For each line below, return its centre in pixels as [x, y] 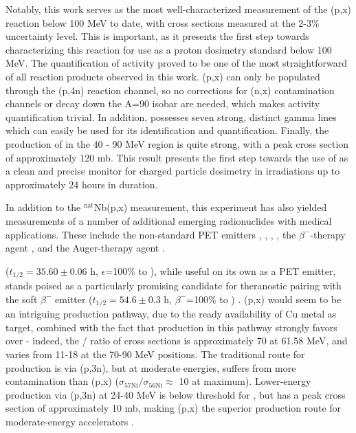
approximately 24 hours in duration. [82, 184]
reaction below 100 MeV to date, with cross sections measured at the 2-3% [163, 22]
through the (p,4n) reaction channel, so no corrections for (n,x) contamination [170, 90]
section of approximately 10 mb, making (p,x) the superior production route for [174, 408]
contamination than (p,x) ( [62, 381]
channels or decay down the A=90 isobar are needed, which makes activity [163, 103]
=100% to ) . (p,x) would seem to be [264, 299]
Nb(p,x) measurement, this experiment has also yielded [210, 207]
